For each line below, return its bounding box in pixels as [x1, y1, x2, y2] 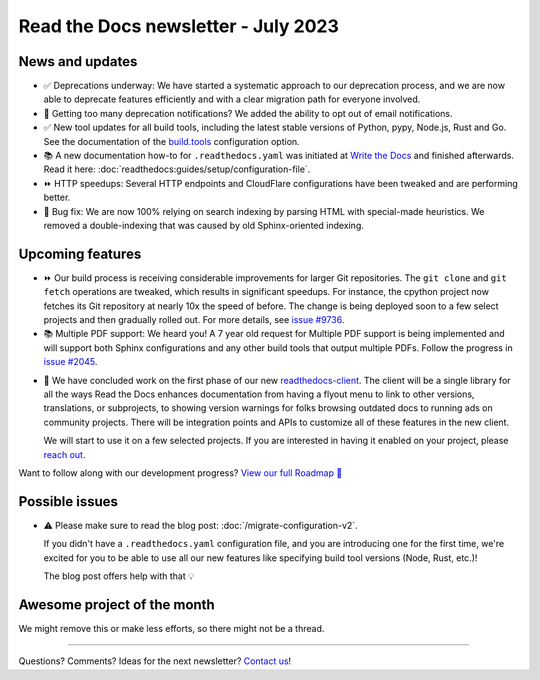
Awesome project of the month [18, 596, 215, 613]
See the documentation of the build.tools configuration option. [43, 135, 300, 147]
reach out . [43, 448, 86, 460]
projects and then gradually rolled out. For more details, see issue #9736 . [43, 314, 345, 326]
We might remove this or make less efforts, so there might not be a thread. [18, 622, 325, 634]
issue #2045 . [43, 356, 98, 368]
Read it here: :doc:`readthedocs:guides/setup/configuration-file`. [43, 163, 311, 175]
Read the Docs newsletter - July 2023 [18, 15, 340, 37]
